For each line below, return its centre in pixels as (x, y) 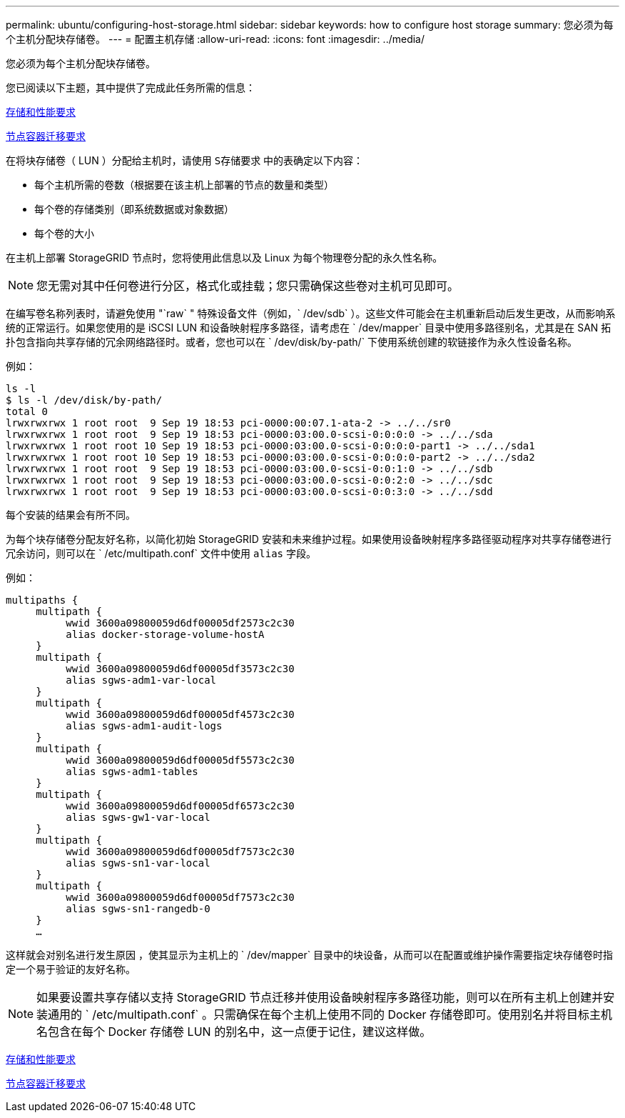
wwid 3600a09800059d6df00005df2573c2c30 (180, 623)
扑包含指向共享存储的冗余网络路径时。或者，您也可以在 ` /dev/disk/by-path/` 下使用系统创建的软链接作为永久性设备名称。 (292, 342)
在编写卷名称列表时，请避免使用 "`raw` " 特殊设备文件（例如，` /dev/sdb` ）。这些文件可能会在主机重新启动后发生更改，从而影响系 (311, 313)
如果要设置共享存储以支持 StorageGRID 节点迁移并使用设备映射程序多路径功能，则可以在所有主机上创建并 (320, 997)
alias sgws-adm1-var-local (141, 680)
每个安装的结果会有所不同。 (71, 515)
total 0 (27, 411)
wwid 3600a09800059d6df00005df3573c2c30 (180, 669)
